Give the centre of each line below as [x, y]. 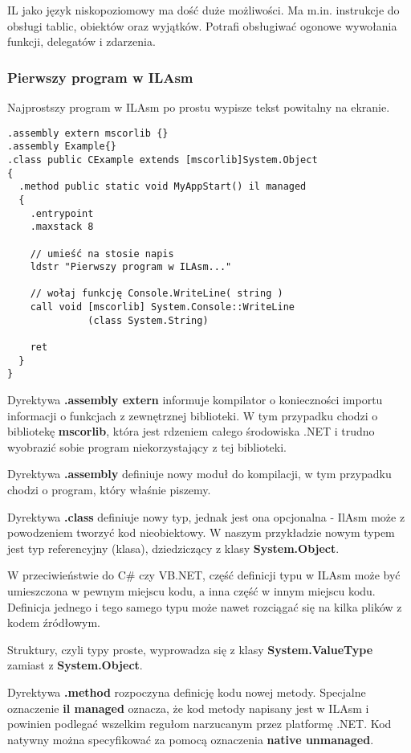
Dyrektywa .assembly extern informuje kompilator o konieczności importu [195, 400]
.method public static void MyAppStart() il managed [163, 187]
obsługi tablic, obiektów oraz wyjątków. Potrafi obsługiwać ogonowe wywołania [202, 25]
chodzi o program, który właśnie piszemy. [109, 490]
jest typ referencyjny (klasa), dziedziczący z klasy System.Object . [173, 548]
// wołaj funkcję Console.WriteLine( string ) [157, 294]
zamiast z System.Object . [75, 665]
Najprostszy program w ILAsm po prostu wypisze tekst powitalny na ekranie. [199, 107]
